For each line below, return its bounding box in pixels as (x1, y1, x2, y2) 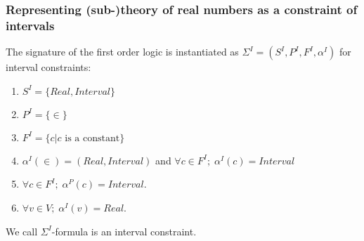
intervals (6, 16, 55, 34)
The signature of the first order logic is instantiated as (6, 44, 239, 59)
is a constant (65, 133, 120, 143)
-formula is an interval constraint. (51, 223, 197, 238)
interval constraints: (6, 60, 91, 74)
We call (6, 223, 38, 238)
